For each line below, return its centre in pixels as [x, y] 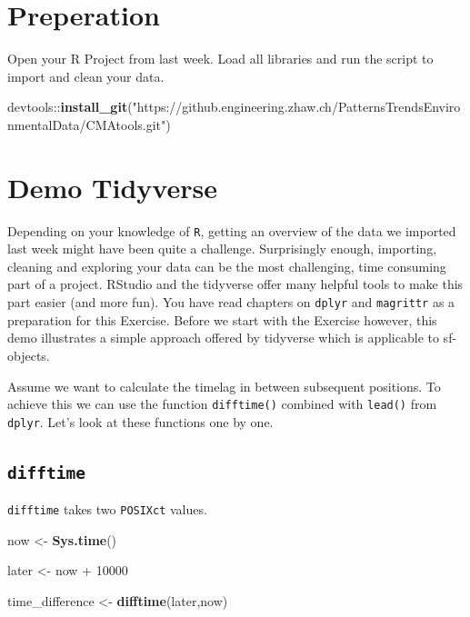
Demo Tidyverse [112, 187]
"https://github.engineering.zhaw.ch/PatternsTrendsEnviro [296, 107]
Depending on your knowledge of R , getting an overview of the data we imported [232, 230]
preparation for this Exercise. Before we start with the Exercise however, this [222, 319]
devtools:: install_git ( [70, 107]
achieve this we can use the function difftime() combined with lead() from [222, 404]
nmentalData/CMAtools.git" [87, 124]
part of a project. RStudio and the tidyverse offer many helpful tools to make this [235, 284]
